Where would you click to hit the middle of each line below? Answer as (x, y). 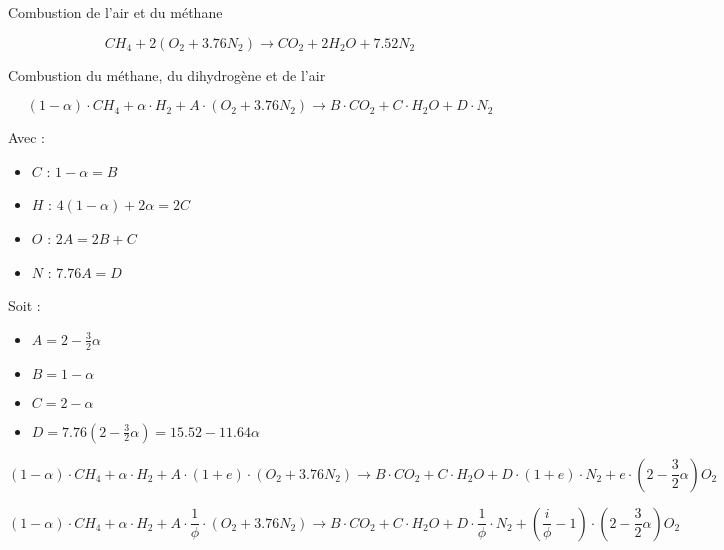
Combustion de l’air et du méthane (115, 12)
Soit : (24, 305)
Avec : (26, 137)
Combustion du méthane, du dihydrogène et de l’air (167, 74)
